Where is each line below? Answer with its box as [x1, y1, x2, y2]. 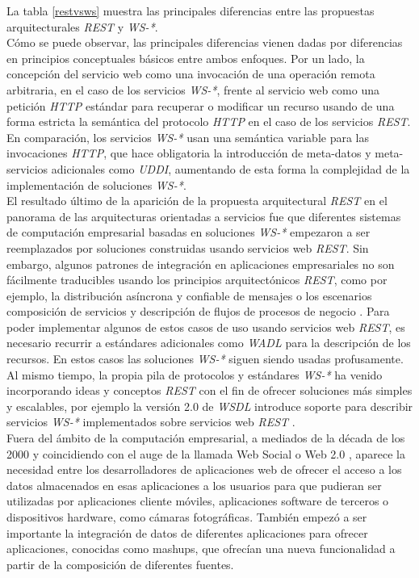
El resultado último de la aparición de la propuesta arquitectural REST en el [6, 192, 388, 209]
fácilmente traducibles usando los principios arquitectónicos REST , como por [6, 271, 388, 288]
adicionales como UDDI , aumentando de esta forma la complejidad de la [51, 160, 410, 177]
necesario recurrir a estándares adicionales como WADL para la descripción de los [6, 334, 411, 351]
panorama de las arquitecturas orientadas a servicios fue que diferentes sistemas [6, 207, 401, 224]
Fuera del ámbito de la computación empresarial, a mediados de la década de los [6, 429, 405, 446]
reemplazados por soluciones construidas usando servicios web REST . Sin [6, 239, 369, 256]
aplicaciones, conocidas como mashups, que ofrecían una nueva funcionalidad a [6, 540, 396, 557]
